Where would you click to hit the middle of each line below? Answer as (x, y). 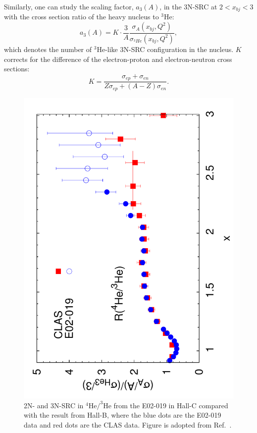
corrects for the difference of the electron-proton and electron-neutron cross (118, 59)
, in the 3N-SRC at (188, 6)
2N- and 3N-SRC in (54, 405)
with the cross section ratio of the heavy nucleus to (81, 17)
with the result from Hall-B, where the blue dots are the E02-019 (123, 415)
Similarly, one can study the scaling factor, (69, 6)
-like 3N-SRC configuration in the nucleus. (169, 49)
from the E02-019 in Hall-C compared (171, 405)
